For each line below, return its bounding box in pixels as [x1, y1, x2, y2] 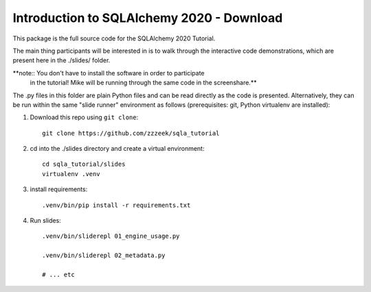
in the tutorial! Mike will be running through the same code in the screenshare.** [30, 79, 257, 87]
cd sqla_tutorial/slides [42, 160, 126, 168]
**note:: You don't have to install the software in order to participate [12, 69, 205, 77]
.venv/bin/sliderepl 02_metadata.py [42, 252, 166, 260]
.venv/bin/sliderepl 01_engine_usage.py [42, 232, 180, 240]
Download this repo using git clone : [30, 113, 139, 121]
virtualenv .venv [42, 170, 100, 178]
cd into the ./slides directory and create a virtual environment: [30, 145, 205, 153]
